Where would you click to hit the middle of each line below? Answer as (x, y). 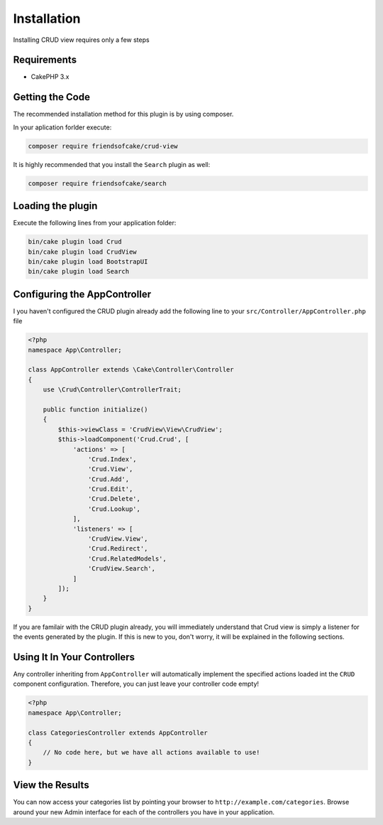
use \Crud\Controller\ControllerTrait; (112, 390)
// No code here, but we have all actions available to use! (151, 753)
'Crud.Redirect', (118, 549)
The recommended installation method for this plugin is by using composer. (123, 114)
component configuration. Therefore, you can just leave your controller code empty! (136, 684)
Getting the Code (51, 97)
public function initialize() (95, 409)
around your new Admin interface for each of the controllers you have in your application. (144, 812)
